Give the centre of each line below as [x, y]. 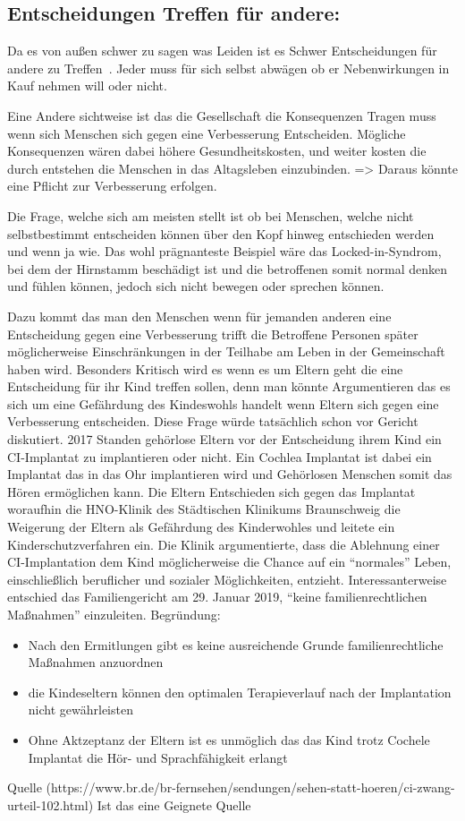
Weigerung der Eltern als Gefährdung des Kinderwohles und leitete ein [201, 527]
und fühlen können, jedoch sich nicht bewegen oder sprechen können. [196, 286]
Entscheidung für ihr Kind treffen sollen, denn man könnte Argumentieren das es [229, 386]
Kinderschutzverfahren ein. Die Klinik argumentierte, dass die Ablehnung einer [224, 544]
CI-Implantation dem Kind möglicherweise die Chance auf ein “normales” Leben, [229, 562]
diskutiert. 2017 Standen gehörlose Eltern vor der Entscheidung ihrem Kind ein [224, 439]
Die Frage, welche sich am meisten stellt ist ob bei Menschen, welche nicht [211, 215]
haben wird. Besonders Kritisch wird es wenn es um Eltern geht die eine [205, 368]
